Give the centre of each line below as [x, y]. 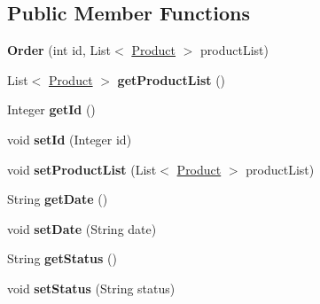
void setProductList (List [82, 169]
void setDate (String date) [82, 228]
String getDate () [58, 199]
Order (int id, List [59, 50]
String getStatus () [62, 258]
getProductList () [172, 79]
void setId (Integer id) [70, 139]
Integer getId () [51, 109]
